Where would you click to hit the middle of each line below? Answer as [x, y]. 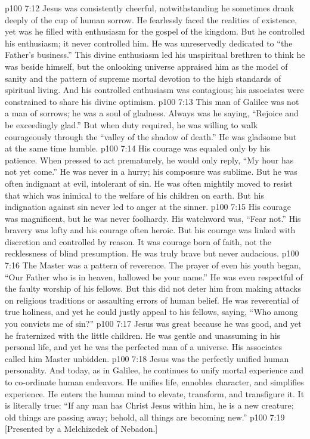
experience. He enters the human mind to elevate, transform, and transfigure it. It [155, 393]
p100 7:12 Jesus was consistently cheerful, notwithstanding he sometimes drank [150, 8]
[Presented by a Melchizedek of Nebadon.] [81, 429]
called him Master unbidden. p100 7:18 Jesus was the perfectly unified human [147, 358]
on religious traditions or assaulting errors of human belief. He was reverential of [152, 300]
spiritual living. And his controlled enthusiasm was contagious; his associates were [154, 90]
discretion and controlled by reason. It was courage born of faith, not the [138, 241]
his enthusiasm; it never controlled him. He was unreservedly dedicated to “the [149, 43]
